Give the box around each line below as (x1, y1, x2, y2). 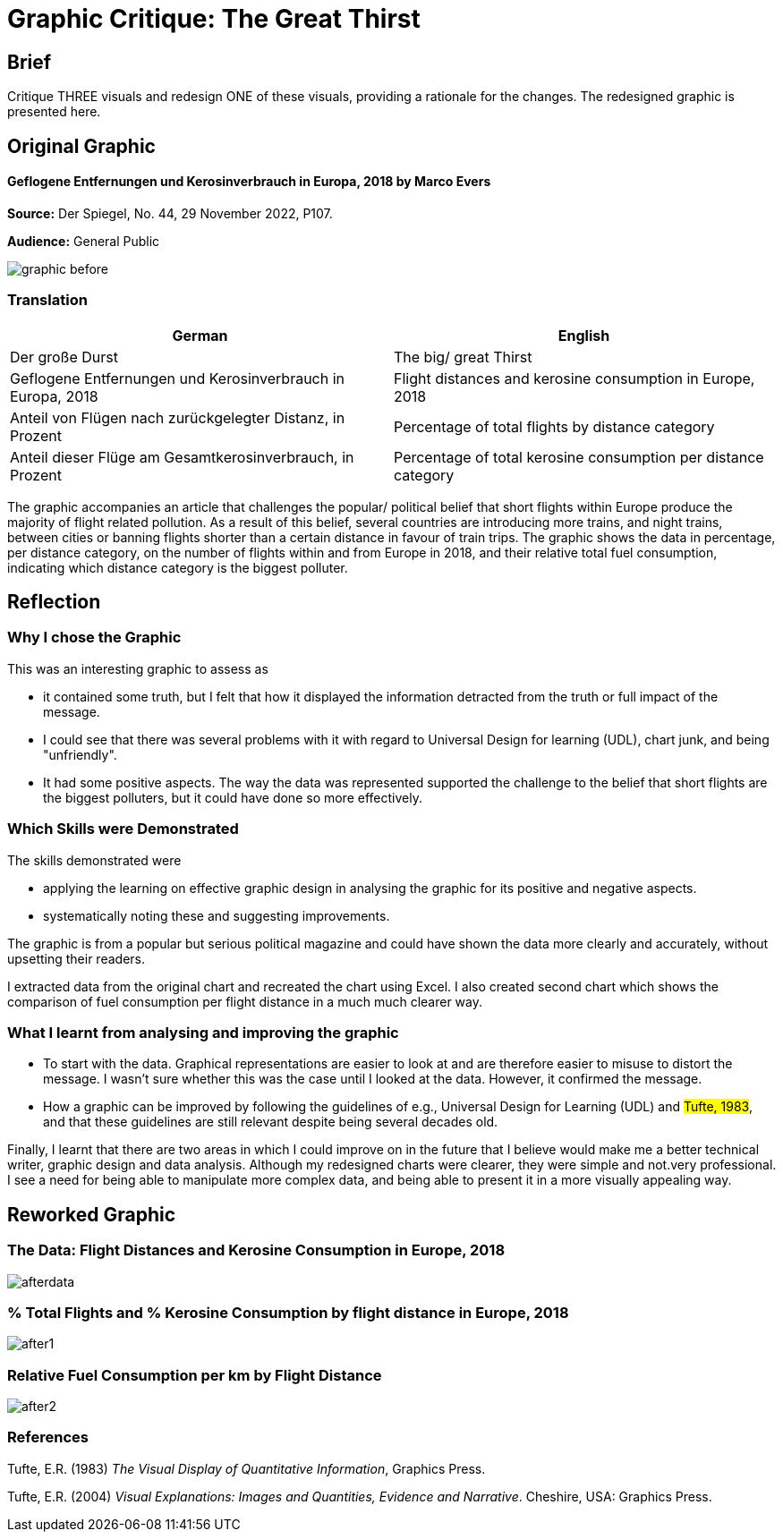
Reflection (7, 590, 101, 613)
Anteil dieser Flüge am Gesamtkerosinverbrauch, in (10, 447, 354, 466)
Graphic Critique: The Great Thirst (7, 4, 421, 34)
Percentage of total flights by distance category (394, 417, 715, 436)
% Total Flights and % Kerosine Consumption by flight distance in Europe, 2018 (7, 1303, 569, 1322)
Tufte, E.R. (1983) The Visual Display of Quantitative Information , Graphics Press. (7, 1460, 486, 1476)
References (7, 1428, 89, 1447)
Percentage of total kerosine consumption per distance (394, 447, 764, 466)
